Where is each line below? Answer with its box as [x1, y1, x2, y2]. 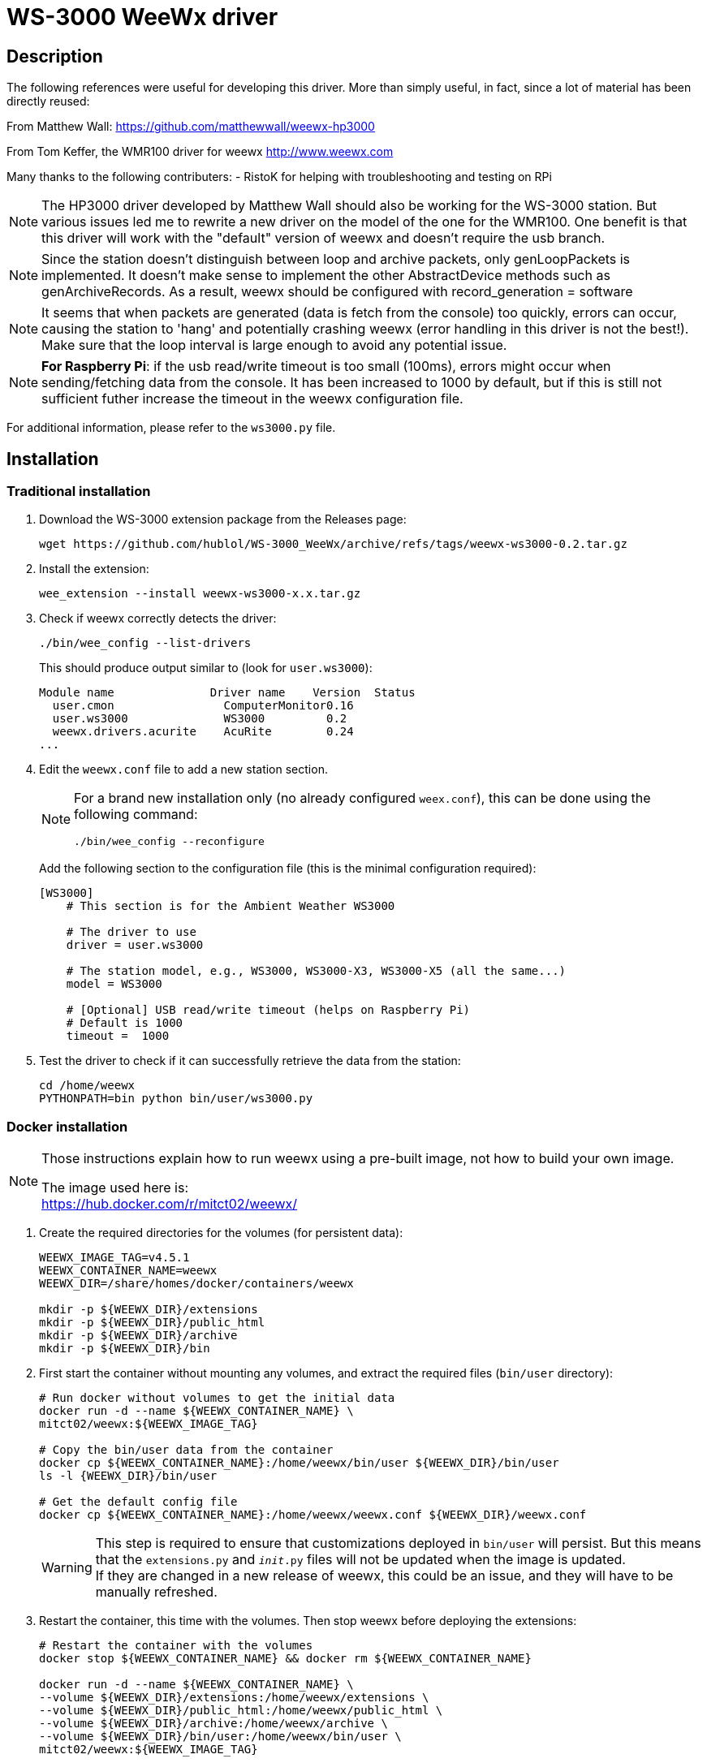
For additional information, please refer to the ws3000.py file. [6, 420, 336, 435]
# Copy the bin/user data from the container [39, 1443, 334, 1457]
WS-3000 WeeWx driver [6, 3, 278, 31]
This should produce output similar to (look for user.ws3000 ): [39, 661, 373, 675]
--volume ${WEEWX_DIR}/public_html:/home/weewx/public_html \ [39, 1704, 443, 1718]
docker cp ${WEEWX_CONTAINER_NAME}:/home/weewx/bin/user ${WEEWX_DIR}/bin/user [39, 1456, 559, 1470]
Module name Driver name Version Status [39, 686, 416, 700]
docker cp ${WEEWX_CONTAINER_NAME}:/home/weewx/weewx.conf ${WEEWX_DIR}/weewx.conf [39, 1508, 587, 1522]
